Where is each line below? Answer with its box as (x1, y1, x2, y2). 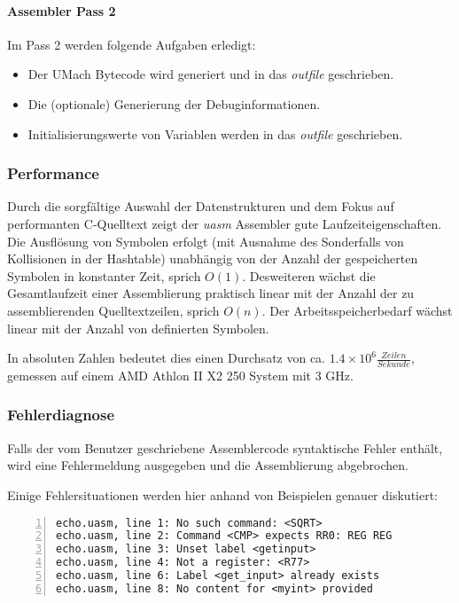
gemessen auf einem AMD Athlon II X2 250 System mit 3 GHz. (7, 365, 354, 384)
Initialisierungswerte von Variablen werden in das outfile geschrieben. (27, 124, 403, 143)
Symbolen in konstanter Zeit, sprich (7, 266, 201, 285)
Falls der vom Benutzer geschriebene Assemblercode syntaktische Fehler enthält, (7, 438, 443, 457)
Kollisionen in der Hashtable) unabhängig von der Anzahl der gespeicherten (7, 249, 418, 268)
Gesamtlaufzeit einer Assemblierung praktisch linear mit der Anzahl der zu (7, 284, 415, 302)
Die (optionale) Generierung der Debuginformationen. (27, 94, 321, 113)
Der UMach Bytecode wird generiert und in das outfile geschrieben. (27, 65, 394, 83)
